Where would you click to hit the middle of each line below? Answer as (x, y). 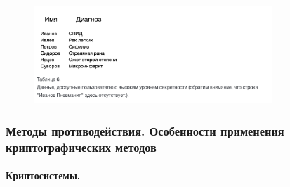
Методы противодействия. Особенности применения (145, 130)
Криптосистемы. (43, 175)
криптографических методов (81, 147)
